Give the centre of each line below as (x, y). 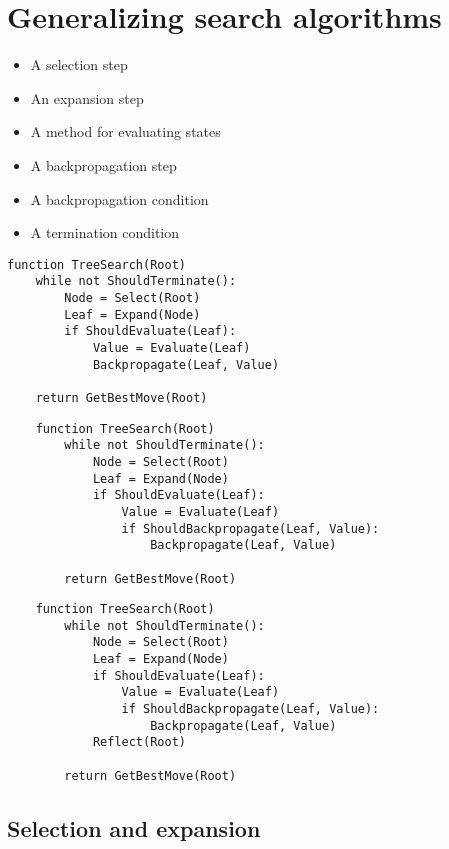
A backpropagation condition (119, 198)
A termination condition (105, 232)
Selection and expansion (134, 827)
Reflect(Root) (139, 742)
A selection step (79, 64)
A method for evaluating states (125, 131)
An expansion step (87, 97)
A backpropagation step (103, 164)
